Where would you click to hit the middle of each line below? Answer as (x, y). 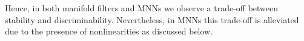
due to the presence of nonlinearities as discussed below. (109, 31)
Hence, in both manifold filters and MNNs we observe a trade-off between (142, 8)
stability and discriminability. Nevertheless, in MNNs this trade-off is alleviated (152, 19)
